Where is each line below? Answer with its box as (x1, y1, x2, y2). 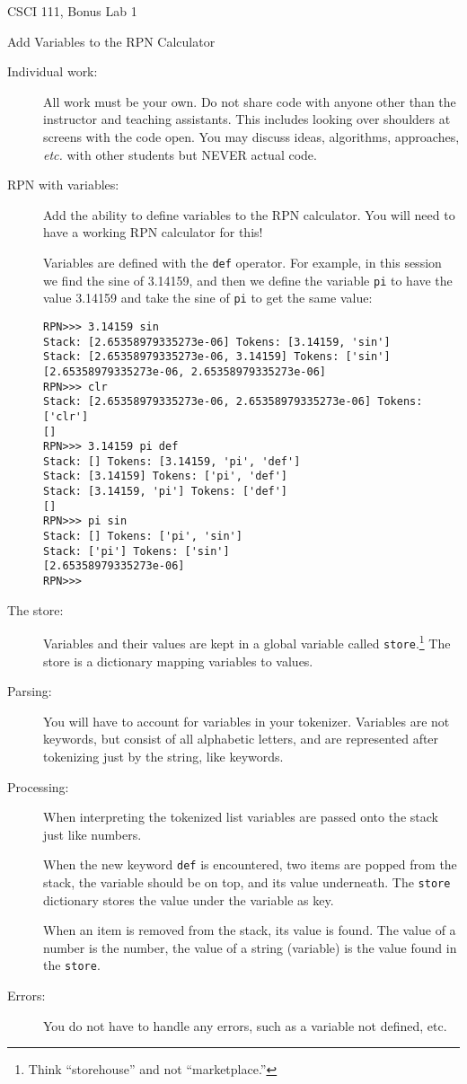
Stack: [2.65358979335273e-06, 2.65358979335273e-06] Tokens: (43, 395, 423, 409)
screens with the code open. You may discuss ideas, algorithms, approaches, (43, 127, 460, 145)
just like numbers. (43, 824, 142, 843)
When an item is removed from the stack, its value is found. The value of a (43, 921, 456, 939)
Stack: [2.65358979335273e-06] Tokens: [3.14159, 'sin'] (43, 335, 391, 348)
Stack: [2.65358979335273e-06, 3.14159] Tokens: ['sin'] (43, 350, 391, 364)
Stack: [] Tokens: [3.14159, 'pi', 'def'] (43, 454, 301, 468)
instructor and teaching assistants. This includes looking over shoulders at (43, 110, 451, 128)
